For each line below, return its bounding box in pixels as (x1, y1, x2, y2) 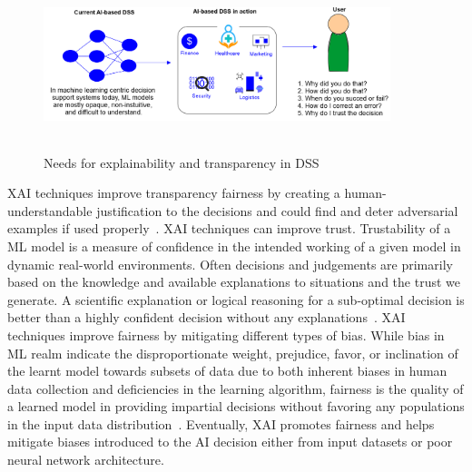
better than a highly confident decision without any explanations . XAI (7, 308, 406, 327)
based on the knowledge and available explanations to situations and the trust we (7, 272, 460, 291)
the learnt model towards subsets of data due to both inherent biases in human (7, 361, 447, 380)
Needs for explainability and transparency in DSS (44, 152, 320, 172)
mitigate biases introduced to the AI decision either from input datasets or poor (7, 432, 453, 451)
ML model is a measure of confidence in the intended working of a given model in (7, 236, 461, 255)
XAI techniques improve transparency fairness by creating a (7, 183, 340, 202)
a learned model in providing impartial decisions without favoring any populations (7, 397, 465, 416)
